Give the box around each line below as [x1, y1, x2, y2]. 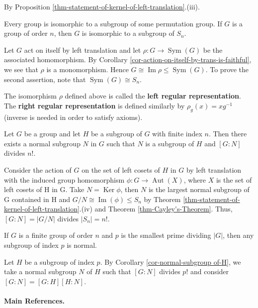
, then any [223, 230, 254, 240]
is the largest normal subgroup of [148, 184, 250, 195]
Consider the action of [4, 164, 72, 175]
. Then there [208, 128, 247, 139]
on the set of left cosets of [82, 164, 160, 175]
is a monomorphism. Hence [46, 64, 129, 74]
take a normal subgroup [4, 266, 77, 277]
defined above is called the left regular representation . [65, 91, 241, 101]
